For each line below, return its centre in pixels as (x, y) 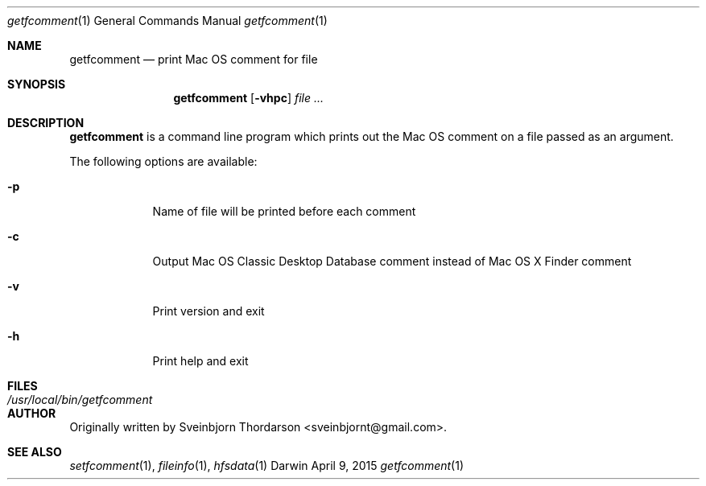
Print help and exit (200, 361)
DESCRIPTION (46, 123)
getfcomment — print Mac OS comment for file (194, 59)
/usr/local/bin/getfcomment (80, 400)
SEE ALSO (35, 452)
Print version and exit (208, 311)
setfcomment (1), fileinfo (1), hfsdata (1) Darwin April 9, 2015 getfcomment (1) (267, 465)
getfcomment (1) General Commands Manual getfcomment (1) (167, 21)
